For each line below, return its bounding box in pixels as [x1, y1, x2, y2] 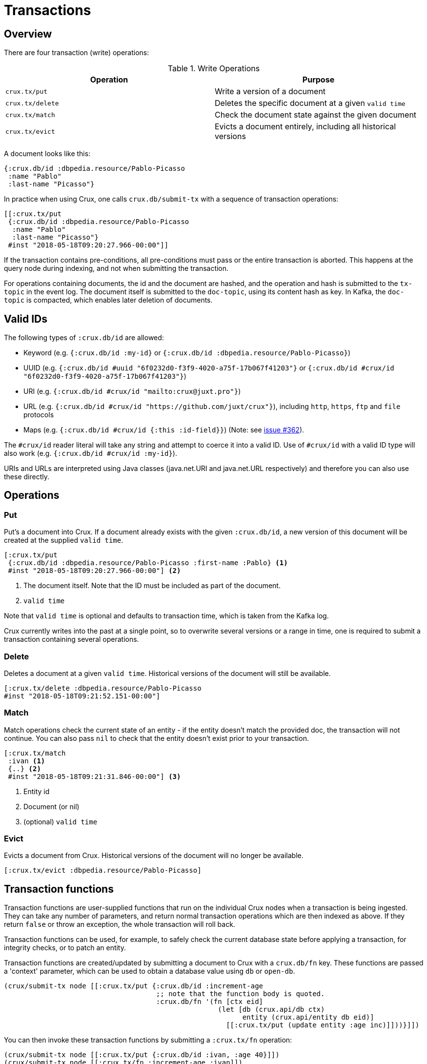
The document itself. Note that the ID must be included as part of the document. [23, 581, 281, 590]
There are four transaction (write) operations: [4, 48, 149, 57]
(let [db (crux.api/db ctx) [218, 1005, 325, 1014]
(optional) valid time [23, 817, 98, 826]
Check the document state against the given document [215, 110, 417, 120]
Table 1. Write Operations [167, 63, 260, 74]
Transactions [4, 2, 91, 19]
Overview [4, 27, 52, 40]
